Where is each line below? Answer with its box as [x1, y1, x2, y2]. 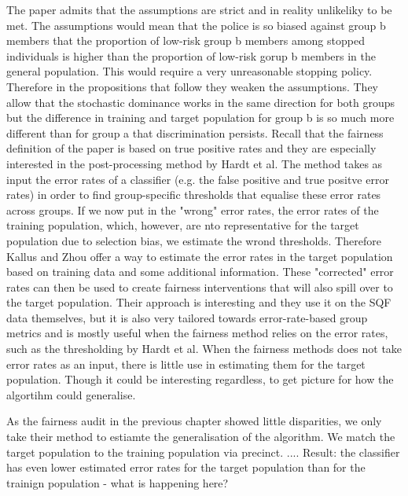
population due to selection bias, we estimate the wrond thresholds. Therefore [6, 232, 381, 248]
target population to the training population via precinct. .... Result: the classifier [6, 443, 400, 460]
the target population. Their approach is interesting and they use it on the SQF [6, 294, 391, 310]
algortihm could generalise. [6, 386, 136, 402]
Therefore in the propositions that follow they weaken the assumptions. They [6, 78, 379, 94]
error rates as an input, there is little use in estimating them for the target [6, 355, 366, 372]
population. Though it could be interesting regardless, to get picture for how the [6, 371, 394, 388]
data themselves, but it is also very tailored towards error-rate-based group [6, 309, 368, 325]
